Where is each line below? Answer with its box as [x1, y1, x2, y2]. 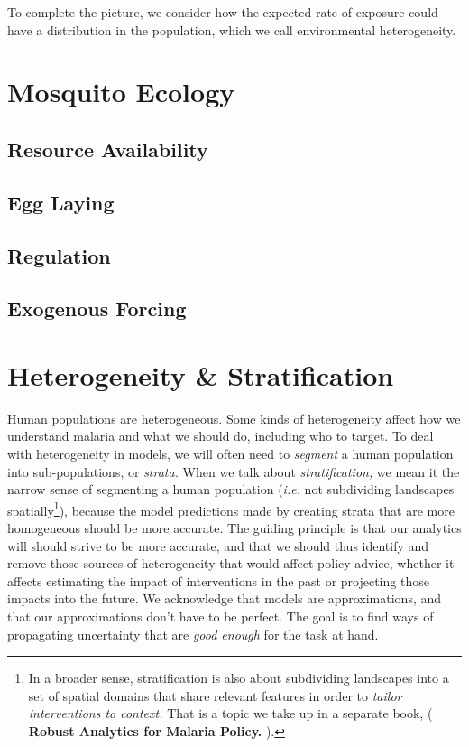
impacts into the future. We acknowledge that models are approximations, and [7, 589, 442, 608]
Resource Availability [7, 135, 208, 163]
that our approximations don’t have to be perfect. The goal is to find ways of [7, 607, 434, 625]
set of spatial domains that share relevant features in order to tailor [28, 686, 402, 705]
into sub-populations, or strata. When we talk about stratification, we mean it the [7, 462, 460, 481]
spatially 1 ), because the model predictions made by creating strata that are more [7, 498, 455, 519]
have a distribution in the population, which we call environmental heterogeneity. [7, 20, 456, 39]
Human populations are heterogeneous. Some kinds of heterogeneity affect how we [7, 408, 461, 427]
